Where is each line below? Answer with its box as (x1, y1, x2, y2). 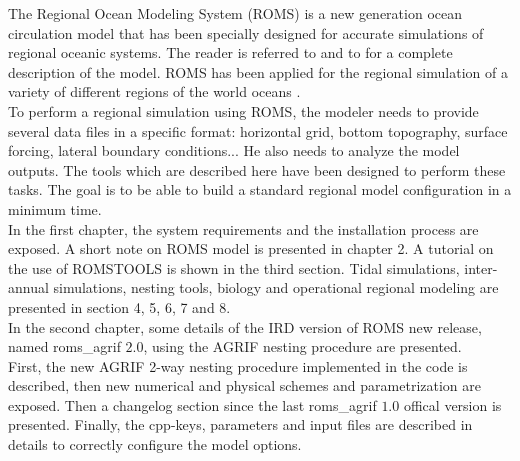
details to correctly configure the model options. (8, 434, 302, 455)
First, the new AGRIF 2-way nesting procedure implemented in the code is (8, 355, 468, 376)
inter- (464, 257, 498, 278)
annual (8, 277, 49, 298)
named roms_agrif (8, 336, 121, 357)
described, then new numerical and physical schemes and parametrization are (8, 375, 481, 396)
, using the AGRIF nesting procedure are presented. (143, 336, 462, 357)
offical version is (403, 394, 502, 415)
